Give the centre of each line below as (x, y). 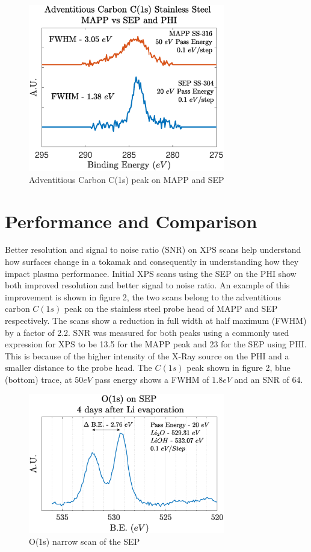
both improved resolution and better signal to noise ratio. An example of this (147, 285)
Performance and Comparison (131, 221)
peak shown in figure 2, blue (239, 367)
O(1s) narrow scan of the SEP (85, 541)
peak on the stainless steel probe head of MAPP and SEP (171, 309)
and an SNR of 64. (269, 379)
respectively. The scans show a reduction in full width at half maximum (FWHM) (156, 320)
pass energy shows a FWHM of (152, 379)
